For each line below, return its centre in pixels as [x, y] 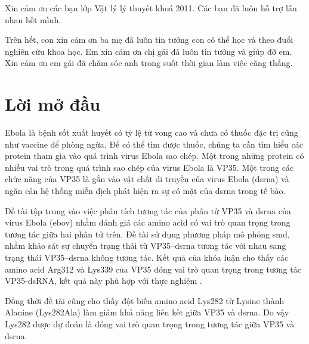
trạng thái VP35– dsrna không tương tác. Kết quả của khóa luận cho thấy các [147, 257]
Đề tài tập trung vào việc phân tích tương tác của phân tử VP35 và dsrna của [148, 210]
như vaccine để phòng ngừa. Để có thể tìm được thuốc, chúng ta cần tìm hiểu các [154, 144]
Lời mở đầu [53, 104]
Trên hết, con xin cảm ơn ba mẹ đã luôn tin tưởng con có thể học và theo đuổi [149, 40]
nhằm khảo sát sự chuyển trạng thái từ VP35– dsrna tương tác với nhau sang [146, 246]
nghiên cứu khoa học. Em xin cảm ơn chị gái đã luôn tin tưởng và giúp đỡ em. [149, 51]
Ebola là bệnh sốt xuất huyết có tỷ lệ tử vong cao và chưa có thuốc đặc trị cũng [152, 132]
